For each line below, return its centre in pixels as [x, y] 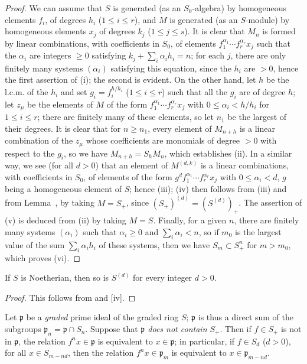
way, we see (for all [39, 165]
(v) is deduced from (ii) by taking [66, 220]
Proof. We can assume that [54, 8]
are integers [50, 55]
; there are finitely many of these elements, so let [126, 117]
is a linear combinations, [245, 165]
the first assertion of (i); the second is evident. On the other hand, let [130, 79]
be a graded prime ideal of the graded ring [102, 317]
